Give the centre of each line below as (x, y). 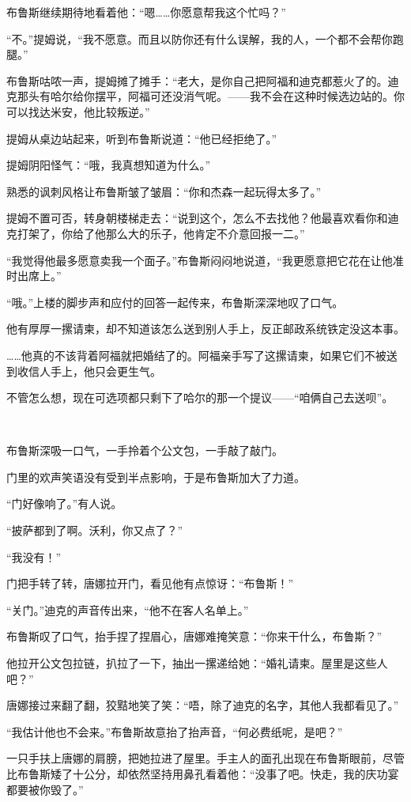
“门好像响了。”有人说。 (64, 503)
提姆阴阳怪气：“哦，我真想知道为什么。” (109, 165)
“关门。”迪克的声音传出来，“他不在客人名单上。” (128, 609)
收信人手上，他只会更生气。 (89, 371)
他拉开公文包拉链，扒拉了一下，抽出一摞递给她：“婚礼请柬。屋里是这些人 (197, 663)
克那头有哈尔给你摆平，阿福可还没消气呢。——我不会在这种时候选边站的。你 (205, 96)
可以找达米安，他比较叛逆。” (78, 111)
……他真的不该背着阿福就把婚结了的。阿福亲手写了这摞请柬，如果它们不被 (196, 355)
